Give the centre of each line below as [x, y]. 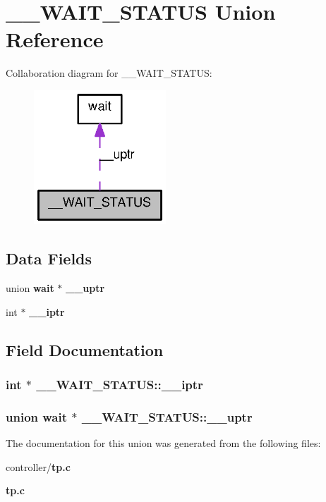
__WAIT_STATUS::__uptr [167, 416]
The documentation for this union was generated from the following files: [163, 443]
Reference [55, 39]
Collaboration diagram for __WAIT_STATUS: [109, 73]
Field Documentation [85, 349]
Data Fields [49, 258]
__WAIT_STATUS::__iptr [120, 385]
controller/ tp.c [38, 466]
